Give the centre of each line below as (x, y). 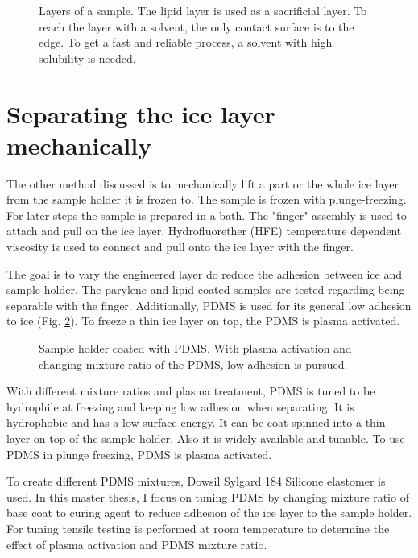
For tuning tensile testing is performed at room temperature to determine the (198, 528)
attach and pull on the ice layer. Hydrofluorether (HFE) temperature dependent (204, 231)
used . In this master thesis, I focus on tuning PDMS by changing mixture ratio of (208, 496)
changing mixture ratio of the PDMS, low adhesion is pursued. (193, 364)
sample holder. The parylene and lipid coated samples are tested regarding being (206, 289)
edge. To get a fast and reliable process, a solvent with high (186, 42)
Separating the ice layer (141, 113)
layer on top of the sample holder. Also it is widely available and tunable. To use (206, 438)
